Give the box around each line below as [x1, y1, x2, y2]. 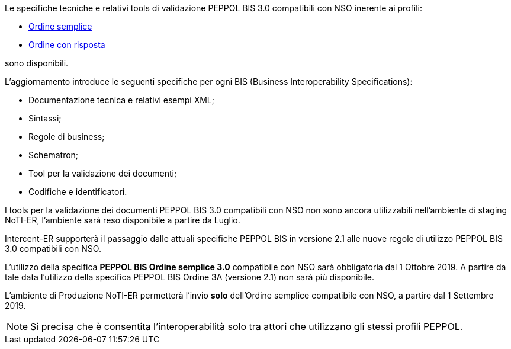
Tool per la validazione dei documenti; [28, 168, 177, 178]
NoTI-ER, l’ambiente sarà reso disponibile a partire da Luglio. [5, 215, 240, 225]
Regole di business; [28, 132, 105, 142]
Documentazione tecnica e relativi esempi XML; [28, 95, 215, 105]
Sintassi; [28, 113, 62, 123]
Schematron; [28, 150, 79, 160]
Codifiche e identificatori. [28, 187, 127, 197]
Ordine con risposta [28, 40, 105, 50]
